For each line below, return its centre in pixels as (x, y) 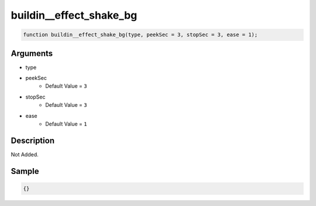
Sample (25, 171)
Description (33, 140)
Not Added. (25, 154)
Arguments (32, 53)
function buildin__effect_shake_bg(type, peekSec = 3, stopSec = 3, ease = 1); (140, 35)
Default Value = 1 (66, 124)
